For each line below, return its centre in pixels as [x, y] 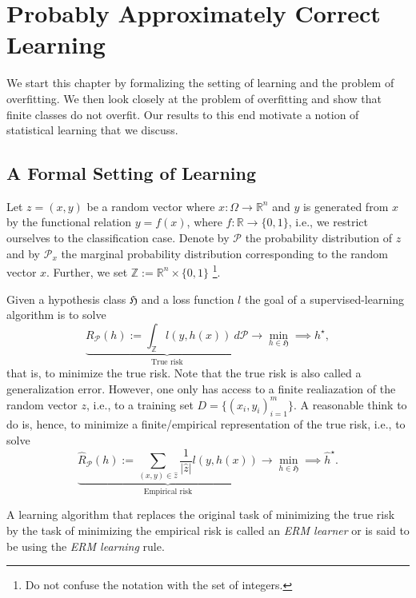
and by [24, 253]
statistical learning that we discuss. [92, 130]
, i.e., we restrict [328, 222]
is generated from [346, 206]
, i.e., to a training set [140, 404]
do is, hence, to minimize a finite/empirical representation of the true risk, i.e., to [206, 424]
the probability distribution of [319, 238]
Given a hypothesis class [66, 299]
